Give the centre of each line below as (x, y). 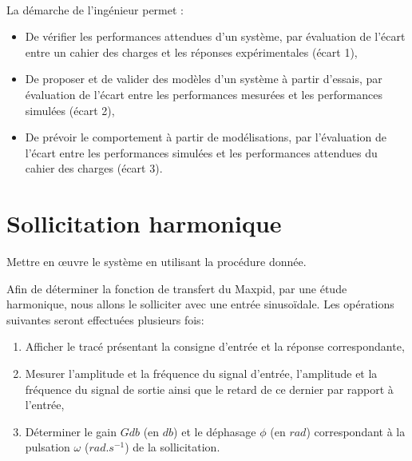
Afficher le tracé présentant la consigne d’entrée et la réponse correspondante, (215, 346)
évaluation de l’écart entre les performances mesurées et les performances (204, 94)
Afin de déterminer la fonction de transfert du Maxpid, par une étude (177, 288)
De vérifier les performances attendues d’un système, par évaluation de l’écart (215, 36)
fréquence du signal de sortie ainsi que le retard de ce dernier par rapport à (209, 389)
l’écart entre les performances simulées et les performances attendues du (201, 152)
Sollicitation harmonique (144, 223)
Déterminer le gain (71, 431)
